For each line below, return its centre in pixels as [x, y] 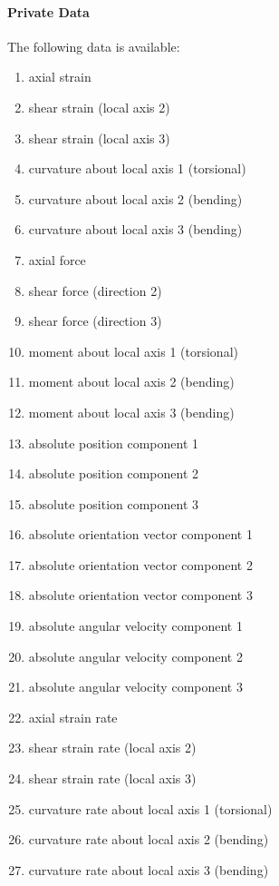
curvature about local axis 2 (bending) [135, 198]
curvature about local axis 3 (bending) [135, 229]
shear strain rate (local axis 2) [112, 748]
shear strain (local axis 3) [99, 138]
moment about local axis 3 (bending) [131, 412]
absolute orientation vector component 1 [140, 534]
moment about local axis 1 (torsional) [133, 351]
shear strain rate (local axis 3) [112, 778]
